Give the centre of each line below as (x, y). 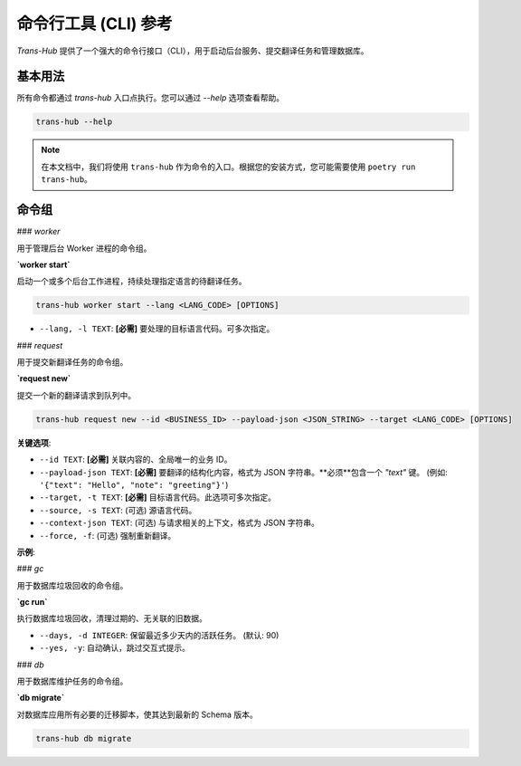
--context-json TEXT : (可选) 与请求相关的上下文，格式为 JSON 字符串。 (180, 523)
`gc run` (32, 602)
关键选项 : (34, 443)
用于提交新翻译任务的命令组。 (72, 362)
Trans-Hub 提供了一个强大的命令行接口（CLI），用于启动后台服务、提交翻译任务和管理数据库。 (193, 51)
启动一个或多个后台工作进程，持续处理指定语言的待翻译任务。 (132, 282)
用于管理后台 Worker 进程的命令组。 (84, 248)
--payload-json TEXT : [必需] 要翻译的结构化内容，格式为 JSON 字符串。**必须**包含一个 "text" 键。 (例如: (243, 472)
